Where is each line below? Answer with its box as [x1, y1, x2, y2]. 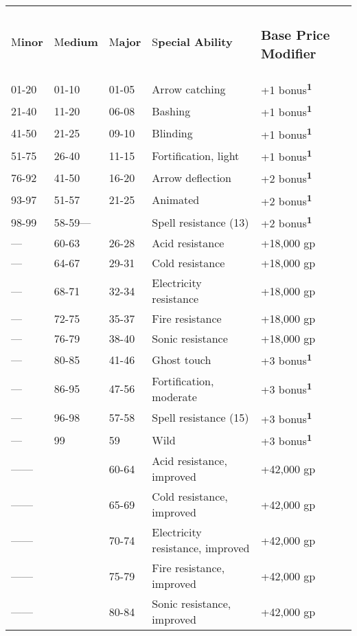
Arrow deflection [152, 169, 232, 185]
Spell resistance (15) [152, 409, 249, 426]
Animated [152, 192, 200, 208]
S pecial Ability [152, 33, 233, 49]
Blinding [152, 125, 193, 141]
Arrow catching [152, 80, 226, 97]
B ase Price [261, 25, 330, 45]
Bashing [152, 102, 191, 119]
